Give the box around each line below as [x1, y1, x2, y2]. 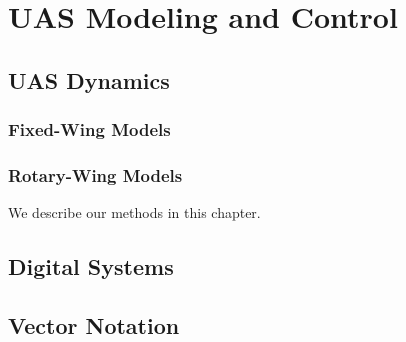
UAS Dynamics [8, 64, 170, 95]
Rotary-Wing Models [8, 162, 183, 187]
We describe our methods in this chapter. [8, 202, 261, 223]
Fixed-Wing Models [8, 117, 171, 142]
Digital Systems [8, 251, 174, 282]
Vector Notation [8, 309, 180, 340]
